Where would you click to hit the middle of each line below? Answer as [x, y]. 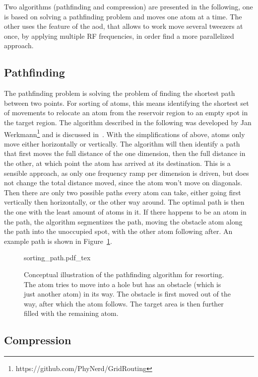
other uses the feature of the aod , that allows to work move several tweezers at [124, 26]
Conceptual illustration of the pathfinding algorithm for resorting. [124, 274]
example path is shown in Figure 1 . [58, 241]
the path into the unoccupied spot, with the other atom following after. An [118, 231]
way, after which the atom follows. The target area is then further [124, 303]
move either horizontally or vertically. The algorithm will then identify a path [122, 143]
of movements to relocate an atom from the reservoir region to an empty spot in [126, 113]
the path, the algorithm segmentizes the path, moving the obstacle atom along [123, 221]
